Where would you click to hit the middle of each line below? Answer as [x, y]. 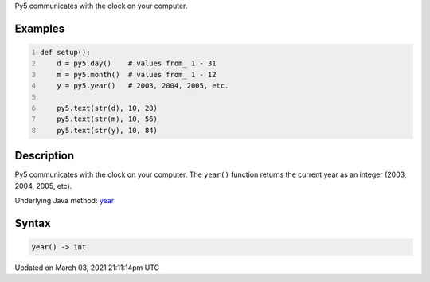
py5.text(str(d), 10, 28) [107, 108]
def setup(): [65, 52]
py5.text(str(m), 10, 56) [107, 119]
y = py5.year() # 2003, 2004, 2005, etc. [143, 86]
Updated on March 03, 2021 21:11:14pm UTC [87, 268]
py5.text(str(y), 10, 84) [107, 130]
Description [45, 156]
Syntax [33, 223]
